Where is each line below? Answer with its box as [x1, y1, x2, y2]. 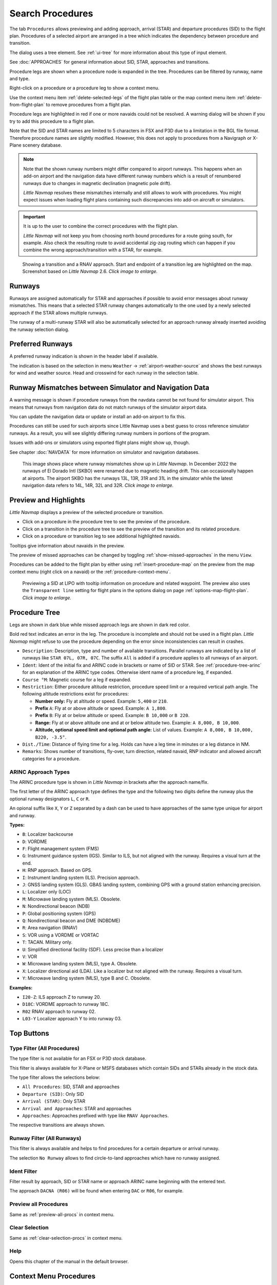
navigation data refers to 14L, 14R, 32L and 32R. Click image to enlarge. [22, 482, 174, 488]
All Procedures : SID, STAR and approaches [22, 1084, 120, 1090]
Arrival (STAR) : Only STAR [22, 1098, 86, 1105]
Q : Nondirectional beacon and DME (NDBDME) [22, 917, 121, 924]
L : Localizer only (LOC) [22, 889, 71, 895]
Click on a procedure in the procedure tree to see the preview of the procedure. [22, 519, 191, 525]
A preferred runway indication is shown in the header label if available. [9, 353, 159, 359]
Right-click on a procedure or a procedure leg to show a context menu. [9, 85, 160, 91]
